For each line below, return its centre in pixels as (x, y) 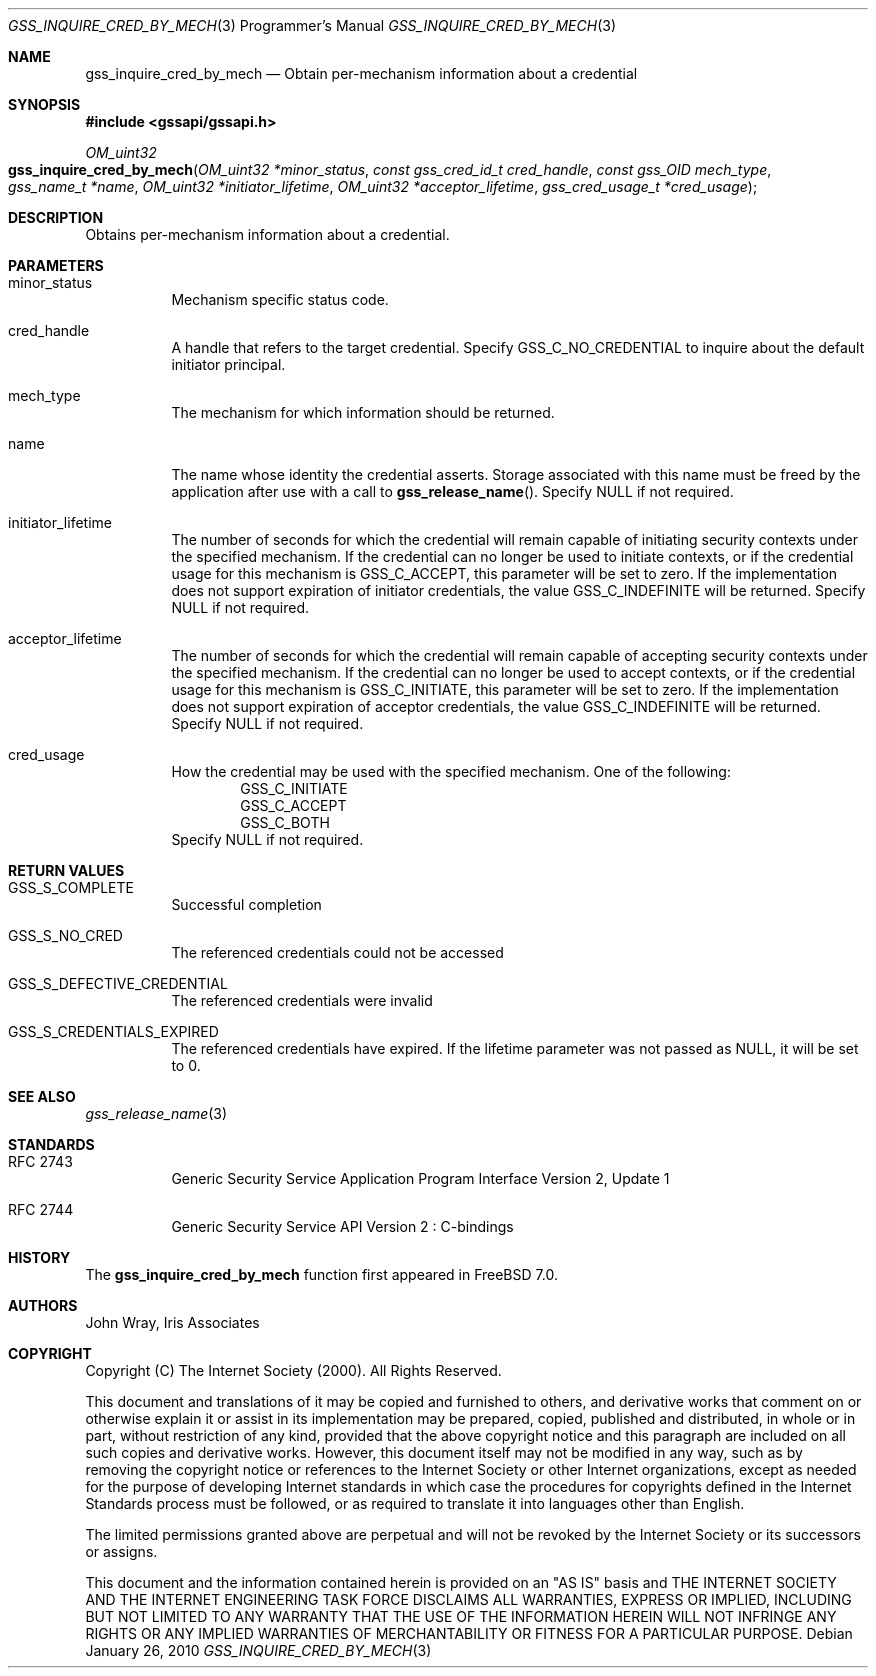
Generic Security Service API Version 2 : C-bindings (342, 1226)
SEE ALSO (42, 1096)
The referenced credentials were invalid (302, 1000)
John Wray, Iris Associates (172, 1322)
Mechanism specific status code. (280, 299)
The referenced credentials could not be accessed (337, 952)
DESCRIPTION (56, 217)
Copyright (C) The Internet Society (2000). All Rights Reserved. (293, 1370)
